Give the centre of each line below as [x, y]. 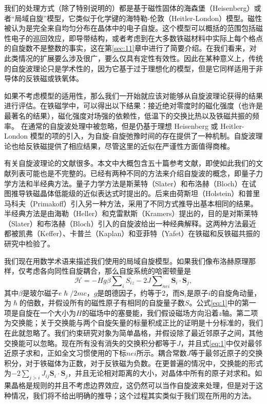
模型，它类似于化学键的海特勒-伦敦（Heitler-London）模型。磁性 [155, 18]
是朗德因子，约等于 [130, 292]
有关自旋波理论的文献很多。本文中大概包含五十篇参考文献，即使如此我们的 [130, 163]
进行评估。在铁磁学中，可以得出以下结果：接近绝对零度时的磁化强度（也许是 [133, 105]
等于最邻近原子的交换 [227, 353]
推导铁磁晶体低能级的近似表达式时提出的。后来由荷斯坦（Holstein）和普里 [136, 193]
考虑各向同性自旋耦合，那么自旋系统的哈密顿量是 [108, 271]
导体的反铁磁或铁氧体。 [44, 78]
